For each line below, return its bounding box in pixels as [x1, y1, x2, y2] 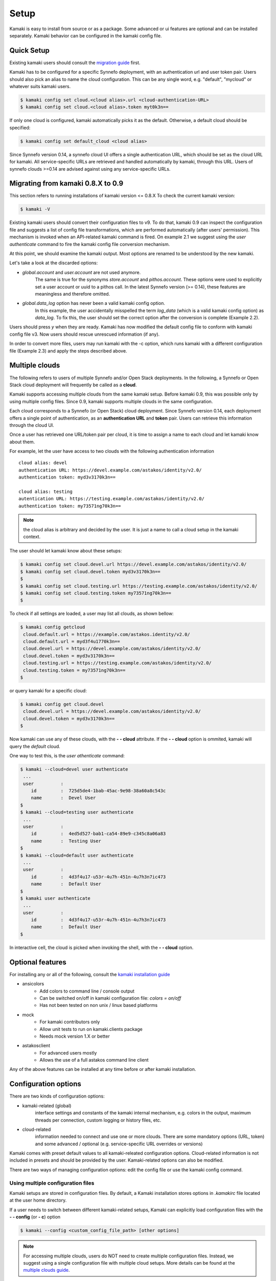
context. [23, 533, 41, 540]
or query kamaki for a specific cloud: [9, 687, 87, 694]
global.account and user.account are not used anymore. [22, 269, 141, 275]
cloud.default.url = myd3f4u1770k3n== [23, 638, 120, 645]
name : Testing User [31, 838, 102, 844]
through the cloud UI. [9, 422, 55, 428]
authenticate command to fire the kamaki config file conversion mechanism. [9, 241, 170, 247]
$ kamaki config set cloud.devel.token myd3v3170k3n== [20, 569, 160, 574]
